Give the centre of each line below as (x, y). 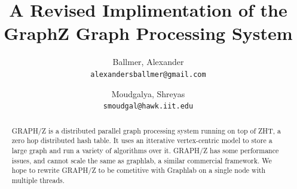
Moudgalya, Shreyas (148, 93)
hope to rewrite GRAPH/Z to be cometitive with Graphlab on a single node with (139, 170)
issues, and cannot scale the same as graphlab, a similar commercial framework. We (142, 160)
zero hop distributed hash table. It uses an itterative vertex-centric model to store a (142, 140)
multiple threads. (38, 180)
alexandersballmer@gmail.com (148, 74)
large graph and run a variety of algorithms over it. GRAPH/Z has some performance (145, 150)
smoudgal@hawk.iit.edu (148, 106)
